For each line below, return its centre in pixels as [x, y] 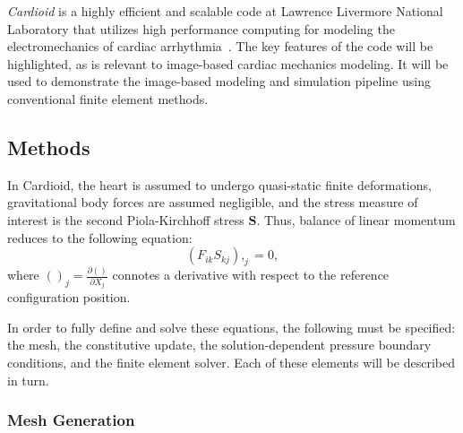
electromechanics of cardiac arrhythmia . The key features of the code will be [220, 46]
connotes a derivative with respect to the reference [251, 275]
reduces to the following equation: [100, 237]
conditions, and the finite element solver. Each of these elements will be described [231, 363]
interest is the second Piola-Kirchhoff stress [126, 219]
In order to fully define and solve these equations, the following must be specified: [231, 327]
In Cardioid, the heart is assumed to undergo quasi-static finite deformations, [219, 184]
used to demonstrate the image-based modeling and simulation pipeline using [219, 81]
